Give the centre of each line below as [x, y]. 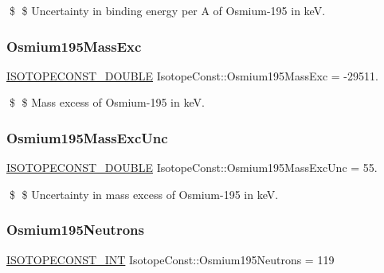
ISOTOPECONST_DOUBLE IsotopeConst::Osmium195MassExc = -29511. [192, 75]
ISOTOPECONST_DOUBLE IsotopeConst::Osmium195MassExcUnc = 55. [192, 168]
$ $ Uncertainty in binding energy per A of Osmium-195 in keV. [167, 10]
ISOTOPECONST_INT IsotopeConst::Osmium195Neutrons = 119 [170, 259]
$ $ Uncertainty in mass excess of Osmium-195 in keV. [144, 194]
